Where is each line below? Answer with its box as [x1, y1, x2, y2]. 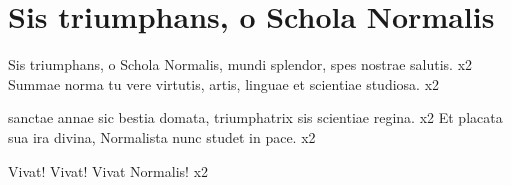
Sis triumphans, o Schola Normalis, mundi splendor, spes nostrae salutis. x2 [8, 54, 473, 75]
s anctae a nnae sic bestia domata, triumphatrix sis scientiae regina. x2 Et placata [8, 107, 503, 128]
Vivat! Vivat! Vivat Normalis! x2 [8, 160, 209, 181]
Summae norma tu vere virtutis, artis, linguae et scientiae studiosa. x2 [8, 73, 440, 94]
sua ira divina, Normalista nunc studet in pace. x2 [8, 126, 316, 147]
